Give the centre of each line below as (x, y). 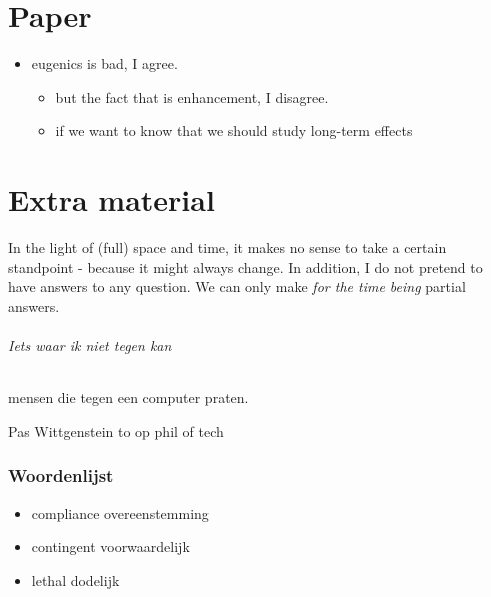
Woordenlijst (61, 475)
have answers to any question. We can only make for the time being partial (237, 286)
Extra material (111, 199)
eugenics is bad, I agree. (104, 63)
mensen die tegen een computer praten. (128, 397)
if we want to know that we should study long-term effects (234, 130)
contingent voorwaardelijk (110, 546)
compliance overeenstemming (120, 512)
